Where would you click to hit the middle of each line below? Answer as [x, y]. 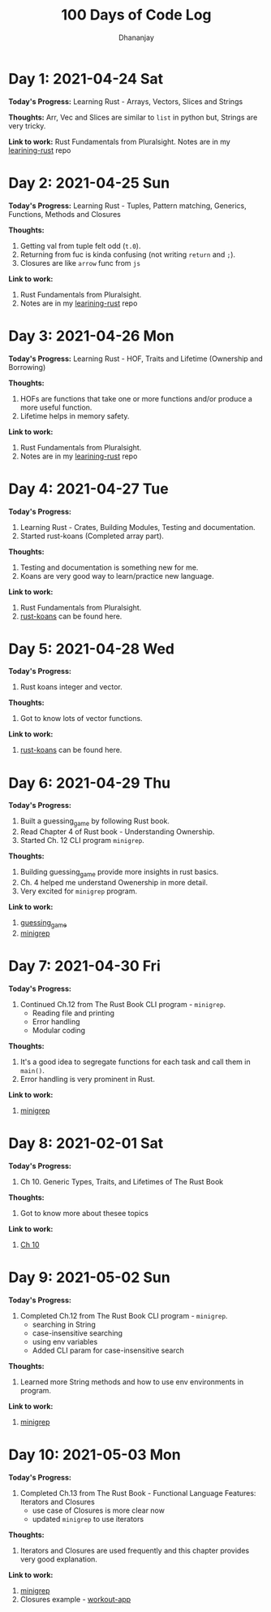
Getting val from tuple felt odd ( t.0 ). [80, 245]
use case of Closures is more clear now [98, 1510]
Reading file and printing [73, 1013]
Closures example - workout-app [75, 1599]
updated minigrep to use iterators [88, 1519]
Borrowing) [27, 367]
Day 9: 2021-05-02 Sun [89, 1277]
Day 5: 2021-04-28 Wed [92, 649]
